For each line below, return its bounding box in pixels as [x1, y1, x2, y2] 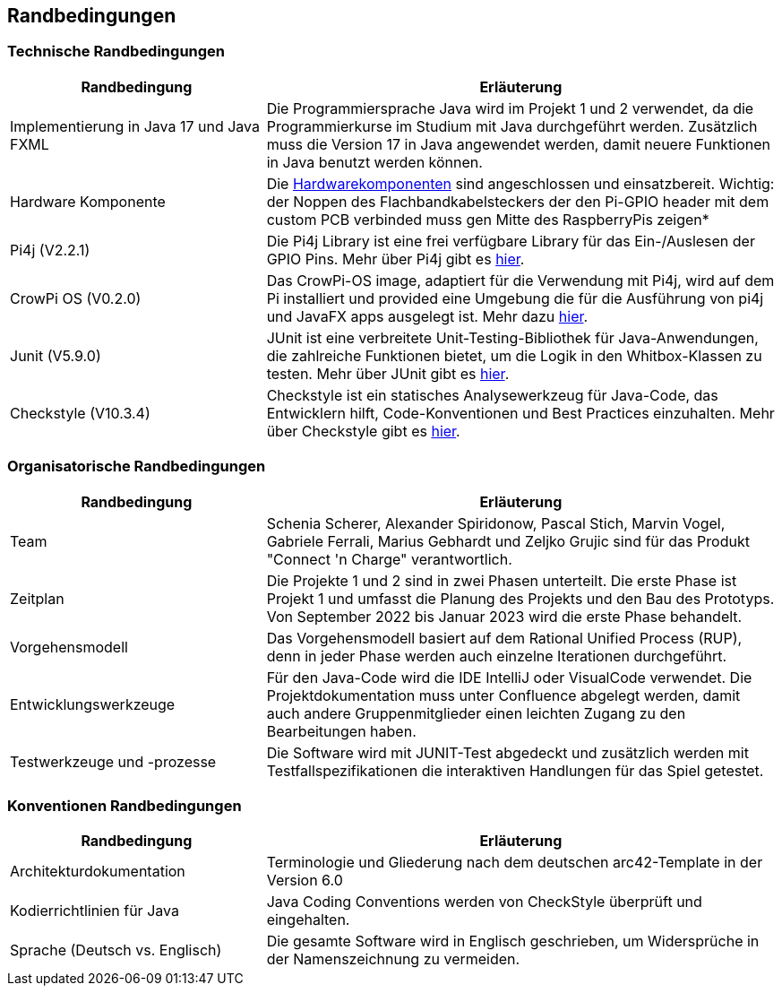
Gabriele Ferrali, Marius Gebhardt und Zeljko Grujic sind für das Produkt [266, 531, 750, 550]
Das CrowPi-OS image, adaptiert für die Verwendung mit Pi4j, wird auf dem [266, 271, 775, 289]
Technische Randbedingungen [7, 42, 226, 61]
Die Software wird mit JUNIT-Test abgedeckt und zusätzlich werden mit [266, 743, 749, 762]
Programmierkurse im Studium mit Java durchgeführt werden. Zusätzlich [266, 117, 758, 135]
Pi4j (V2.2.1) [10, 240, 90, 259]
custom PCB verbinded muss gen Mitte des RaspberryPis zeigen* [266, 210, 709, 229]
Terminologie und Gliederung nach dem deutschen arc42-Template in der [266, 853, 763, 872]
